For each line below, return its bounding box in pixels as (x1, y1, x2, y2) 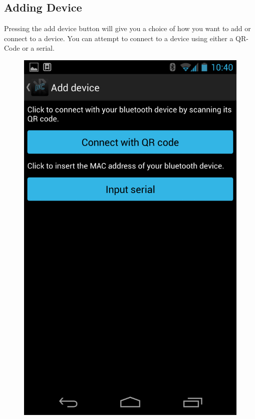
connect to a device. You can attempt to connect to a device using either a (4, 33, 233, 43)
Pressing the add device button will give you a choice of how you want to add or (4, 23, 251, 34)
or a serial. (22, 43, 55, 53)
